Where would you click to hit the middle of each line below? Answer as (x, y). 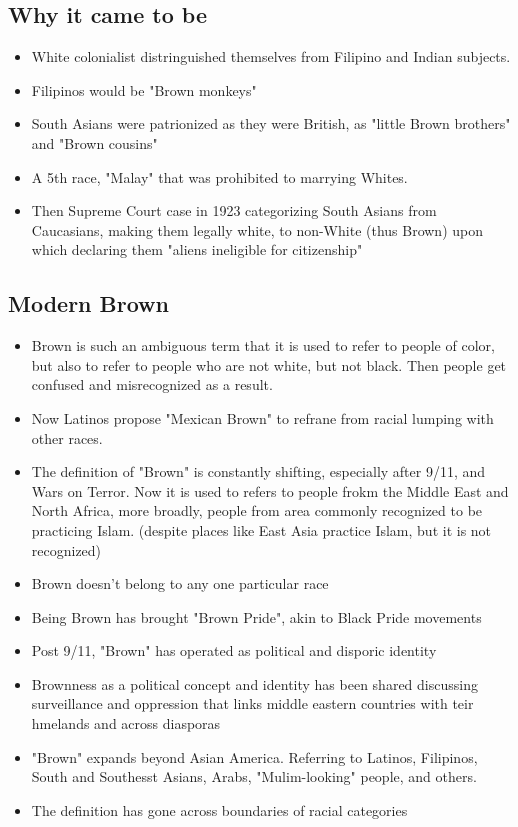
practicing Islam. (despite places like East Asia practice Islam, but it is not (261, 529)
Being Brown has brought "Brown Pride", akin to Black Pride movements (256, 616)
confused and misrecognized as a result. (152, 384)
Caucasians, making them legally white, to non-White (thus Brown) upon (257, 229)
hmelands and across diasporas (126, 723)
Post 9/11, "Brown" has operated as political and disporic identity (234, 650)
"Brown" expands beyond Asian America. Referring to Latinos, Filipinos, (254, 756)
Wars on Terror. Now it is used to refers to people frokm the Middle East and (270, 490)
